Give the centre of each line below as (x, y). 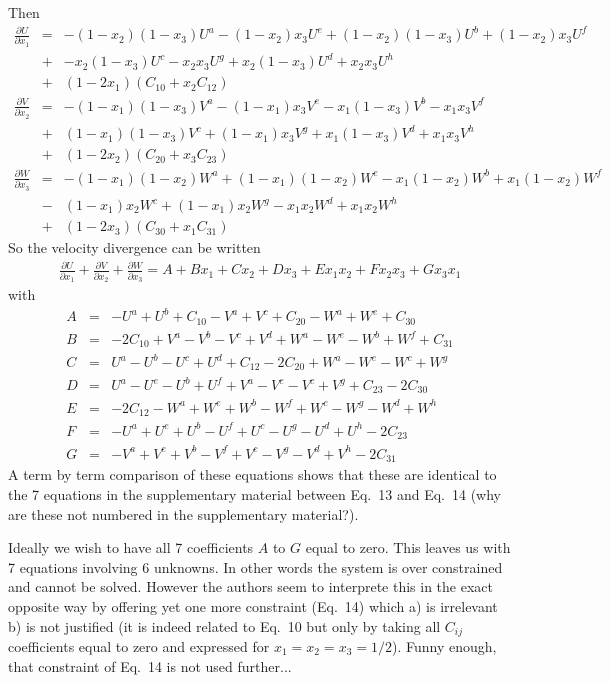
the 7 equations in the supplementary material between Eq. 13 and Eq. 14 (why (254, 494)
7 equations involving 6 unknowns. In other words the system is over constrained (255, 566)
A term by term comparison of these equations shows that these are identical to (252, 474)
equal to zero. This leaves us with (408, 547)
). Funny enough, (444, 646)
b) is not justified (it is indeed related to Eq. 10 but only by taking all (224, 625)
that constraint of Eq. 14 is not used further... (150, 665)
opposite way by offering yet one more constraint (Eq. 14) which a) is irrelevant (253, 605)
